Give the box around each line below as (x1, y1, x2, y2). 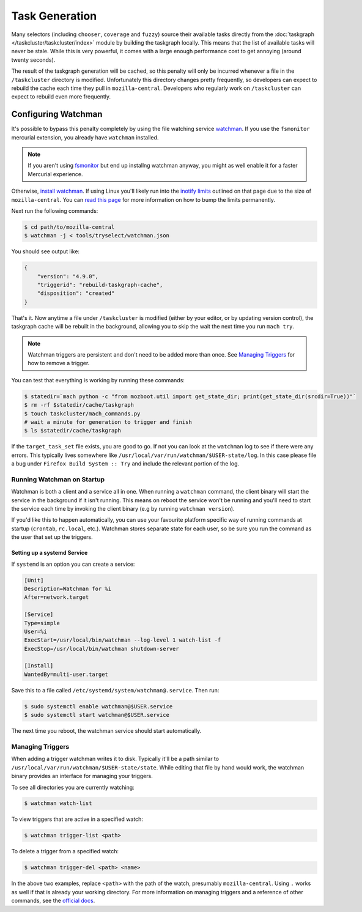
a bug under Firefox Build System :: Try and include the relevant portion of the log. (11, 460, 240, 467)
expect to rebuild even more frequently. (11, 93, 111, 100)
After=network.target (24, 594, 89, 601)
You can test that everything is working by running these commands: (11, 376, 185, 384)
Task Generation (11, 9, 97, 23)
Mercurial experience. (28, 170, 83, 177)
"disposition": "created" (37, 290, 115, 297)
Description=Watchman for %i (24, 585, 112, 592)
